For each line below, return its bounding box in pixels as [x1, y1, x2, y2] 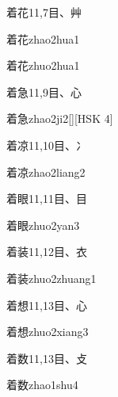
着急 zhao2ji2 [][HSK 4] [6, 110, 113, 127]
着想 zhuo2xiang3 [6, 323, 89, 340]
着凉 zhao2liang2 [6, 163, 86, 180]
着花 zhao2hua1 [6, 30, 80, 47]
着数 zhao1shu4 [6, 376, 78, 393]
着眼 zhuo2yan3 [6, 216, 80, 233]
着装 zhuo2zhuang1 [6, 269, 97, 286]
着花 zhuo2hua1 [6, 57, 80, 74]
